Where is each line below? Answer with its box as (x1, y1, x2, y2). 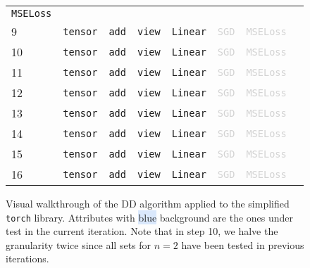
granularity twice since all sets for (6, 237, 151, 252)
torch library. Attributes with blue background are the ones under (6, 210, 294, 224)
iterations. (6, 251, 49, 266)
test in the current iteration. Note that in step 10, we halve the (6, 224, 278, 238)
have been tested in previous (181, 237, 304, 252)
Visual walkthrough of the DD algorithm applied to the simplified (6, 196, 290, 210)
